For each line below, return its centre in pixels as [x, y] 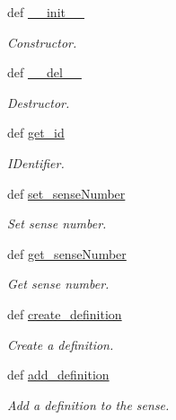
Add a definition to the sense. [88, 404]
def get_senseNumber [67, 253]
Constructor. [42, 42]
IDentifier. [36, 162]
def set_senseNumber [66, 193]
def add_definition [58, 375]
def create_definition [65, 313]
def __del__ [44, 72]
